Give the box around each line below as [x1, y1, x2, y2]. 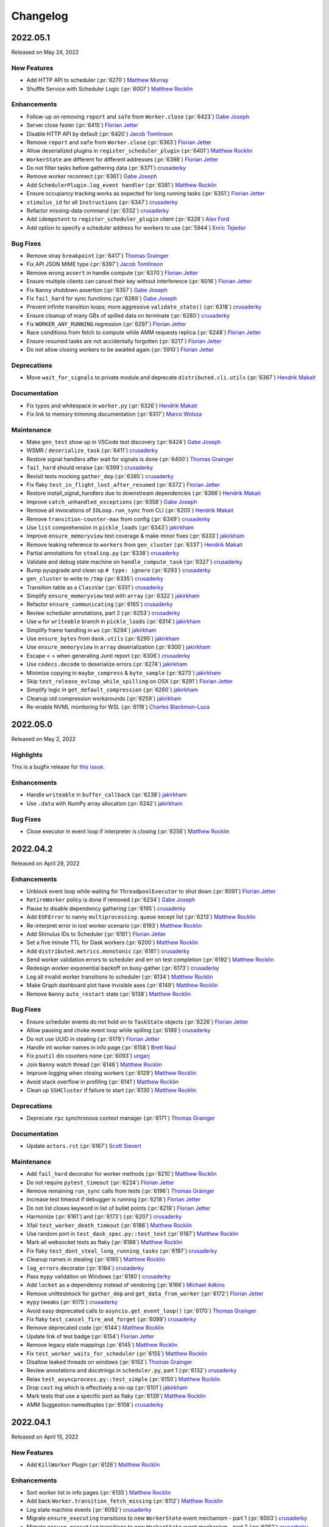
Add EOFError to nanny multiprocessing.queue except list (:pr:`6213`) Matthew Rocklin [26, 913, 256, 920]
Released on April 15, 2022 [11, 1433, 79, 1440]
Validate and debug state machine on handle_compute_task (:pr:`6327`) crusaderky [26, 558, 243, 565]
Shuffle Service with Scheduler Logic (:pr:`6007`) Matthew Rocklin [26, 85, 193, 92]
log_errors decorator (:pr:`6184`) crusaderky [26, 1264, 144, 1272]
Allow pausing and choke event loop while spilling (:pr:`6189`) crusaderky [26, 1027, 211, 1034]
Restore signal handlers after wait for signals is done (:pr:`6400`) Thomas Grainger [26, 455, 234, 462]
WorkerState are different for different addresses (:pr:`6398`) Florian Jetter [26, 156, 219, 163]
